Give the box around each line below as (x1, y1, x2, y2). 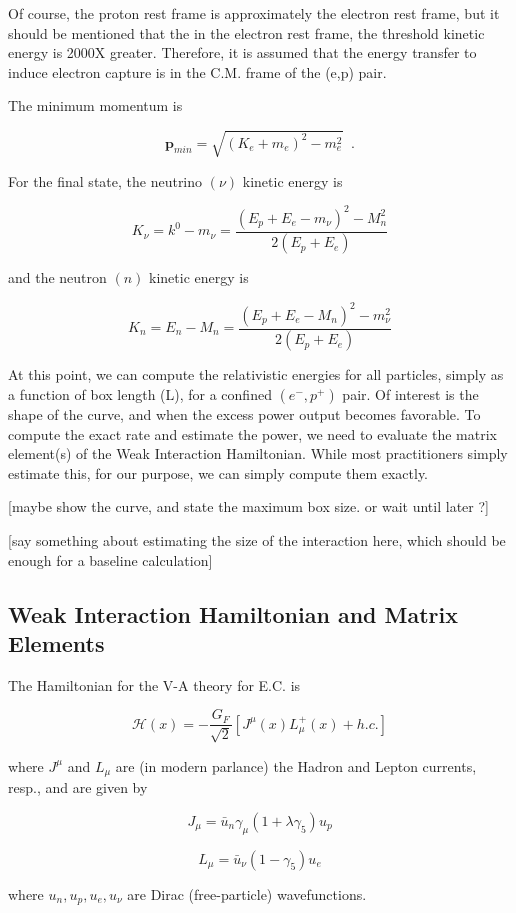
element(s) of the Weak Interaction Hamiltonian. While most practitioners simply (8, 443, 508, 464)
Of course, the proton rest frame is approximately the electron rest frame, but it (8, 3, 500, 23)
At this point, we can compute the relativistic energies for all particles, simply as (8, 364, 504, 385)
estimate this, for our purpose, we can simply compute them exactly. (8, 462, 429, 483)
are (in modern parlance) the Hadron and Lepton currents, (115, 755, 477, 776)
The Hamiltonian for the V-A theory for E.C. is (8, 674, 301, 695)
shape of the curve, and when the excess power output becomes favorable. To (8, 404, 481, 425)
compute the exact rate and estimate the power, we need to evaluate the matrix (8, 423, 497, 444)
